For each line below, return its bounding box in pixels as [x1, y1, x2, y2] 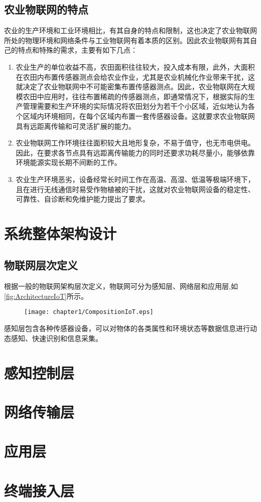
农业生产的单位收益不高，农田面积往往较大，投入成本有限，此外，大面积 [16, 61, 255, 72]
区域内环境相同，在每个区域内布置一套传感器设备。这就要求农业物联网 [23, 110, 255, 121]
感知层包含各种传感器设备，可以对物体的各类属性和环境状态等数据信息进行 [4, 323, 250, 333]
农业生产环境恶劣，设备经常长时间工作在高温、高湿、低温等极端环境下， [16, 174, 255, 184]
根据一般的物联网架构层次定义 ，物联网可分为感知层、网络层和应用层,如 [4, 281, 238, 291]
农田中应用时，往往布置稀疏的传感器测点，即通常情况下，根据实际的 [23, 91, 248, 101]
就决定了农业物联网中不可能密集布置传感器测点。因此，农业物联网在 [16, 81, 241, 92]
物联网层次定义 [4, 257, 78, 273]
